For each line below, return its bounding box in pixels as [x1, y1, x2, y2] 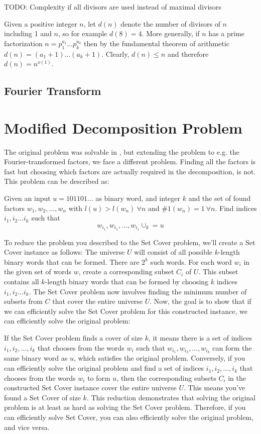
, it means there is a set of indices [148, 333, 252, 343]
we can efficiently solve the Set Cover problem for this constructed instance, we [4, 305, 247, 316]
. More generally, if [142, 28, 200, 39]
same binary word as [4, 353, 68, 363]
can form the [212, 342, 252, 353]
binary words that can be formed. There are [4, 256, 140, 267]
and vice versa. [4, 421, 50, 432]
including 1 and [4, 28, 52, 39]
